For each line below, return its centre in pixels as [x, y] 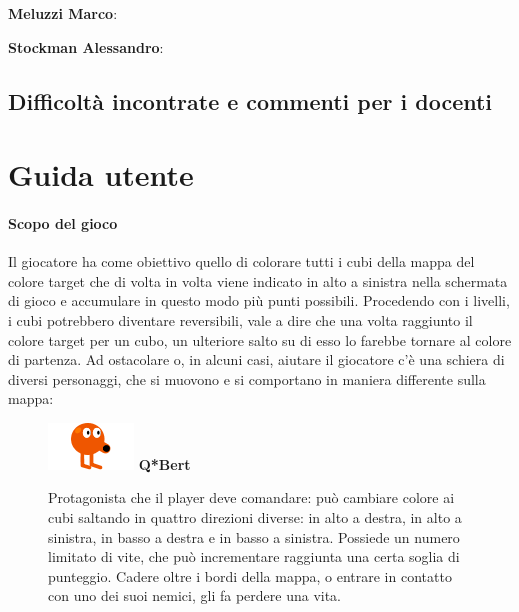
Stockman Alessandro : [86, 46]
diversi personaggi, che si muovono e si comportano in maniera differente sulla [247, 378]
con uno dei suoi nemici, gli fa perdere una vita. [195, 595]
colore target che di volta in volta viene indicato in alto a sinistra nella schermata [258, 280]
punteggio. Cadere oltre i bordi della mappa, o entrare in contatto [250, 575]
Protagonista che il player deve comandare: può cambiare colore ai [251, 497]
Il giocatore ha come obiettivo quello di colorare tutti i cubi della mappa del [241, 261]
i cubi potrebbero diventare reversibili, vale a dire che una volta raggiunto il [240, 319]
